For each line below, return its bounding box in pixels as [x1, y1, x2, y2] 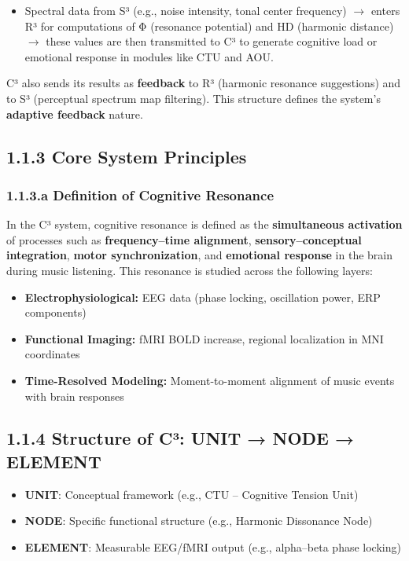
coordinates [24, 346, 80, 362]
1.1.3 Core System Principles [6, 144, 247, 168]
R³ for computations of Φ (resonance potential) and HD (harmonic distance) [24, 17, 394, 34]
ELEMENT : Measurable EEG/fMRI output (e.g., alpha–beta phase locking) [24, 538, 401, 555]
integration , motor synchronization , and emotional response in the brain [6, 247, 393, 263]
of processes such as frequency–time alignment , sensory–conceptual [6, 231, 362, 247]
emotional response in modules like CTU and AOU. [24, 48, 274, 64]
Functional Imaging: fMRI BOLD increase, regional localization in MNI [24, 330, 384, 346]
